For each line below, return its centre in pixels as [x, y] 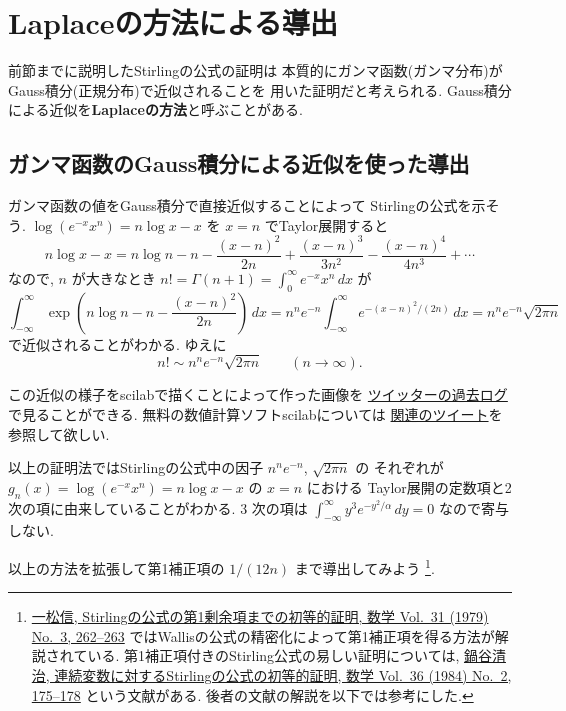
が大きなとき [113, 277]
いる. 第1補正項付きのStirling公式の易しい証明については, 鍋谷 [289, 655]
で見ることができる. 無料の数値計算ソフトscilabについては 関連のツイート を [255, 414]
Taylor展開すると [333, 224]
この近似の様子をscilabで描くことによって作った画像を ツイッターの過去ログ [258, 394]
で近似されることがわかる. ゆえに [117, 343]
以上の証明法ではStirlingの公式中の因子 [136, 467]
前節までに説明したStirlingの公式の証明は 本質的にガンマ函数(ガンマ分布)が [255, 70]
